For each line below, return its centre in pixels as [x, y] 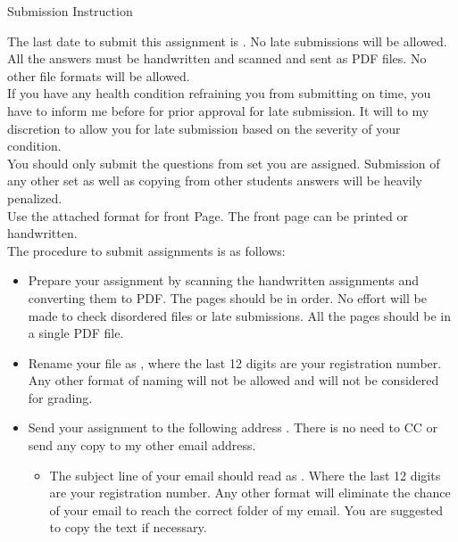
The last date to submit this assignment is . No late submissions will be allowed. [227, 41]
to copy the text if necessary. [128, 527]
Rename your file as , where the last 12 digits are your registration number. [235, 362]
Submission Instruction [70, 11]
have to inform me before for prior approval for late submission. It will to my [218, 110]
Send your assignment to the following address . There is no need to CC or [233, 427]
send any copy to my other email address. [142, 445]
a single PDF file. [76, 333]
